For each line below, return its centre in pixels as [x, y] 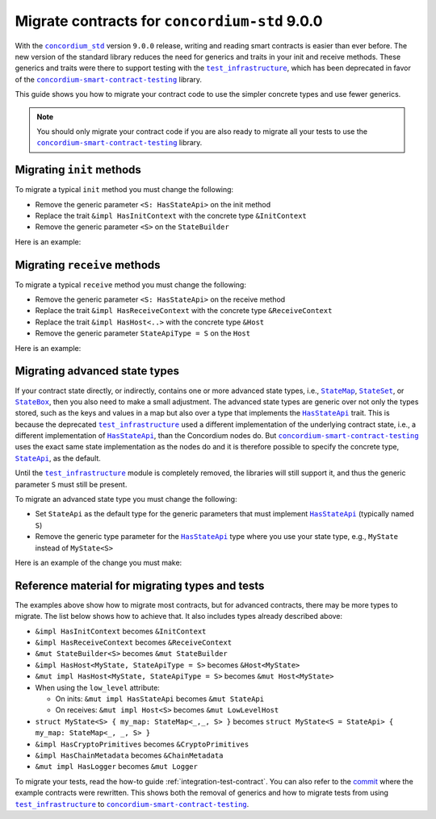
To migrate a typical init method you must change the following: [124, 190]
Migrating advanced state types [97, 371]
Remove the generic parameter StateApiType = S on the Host [143, 333]
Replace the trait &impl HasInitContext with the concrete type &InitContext [171, 215]
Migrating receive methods [88, 265]
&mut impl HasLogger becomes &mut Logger [116, 767]
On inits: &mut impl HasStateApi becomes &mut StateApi [160, 699]
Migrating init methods [78, 170]
